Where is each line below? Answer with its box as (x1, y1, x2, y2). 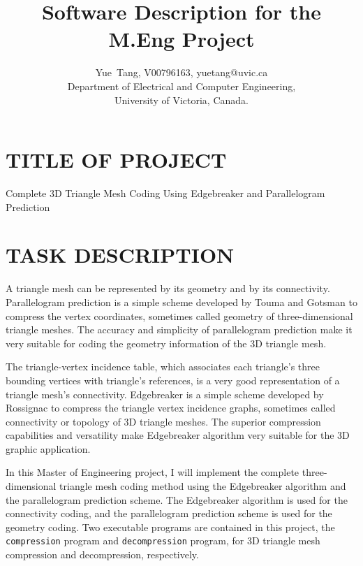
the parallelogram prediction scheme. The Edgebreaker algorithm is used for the (6, 492, 348, 507)
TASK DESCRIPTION (6, 240, 235, 269)
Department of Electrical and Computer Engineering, (67, 78, 296, 93)
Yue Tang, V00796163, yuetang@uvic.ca (95, 65, 268, 80)
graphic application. (6, 441, 91, 456)
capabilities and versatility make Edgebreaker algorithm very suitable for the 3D (6, 428, 350, 442)
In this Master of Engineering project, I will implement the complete (6, 465, 299, 479)
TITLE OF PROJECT (6, 145, 227, 174)
